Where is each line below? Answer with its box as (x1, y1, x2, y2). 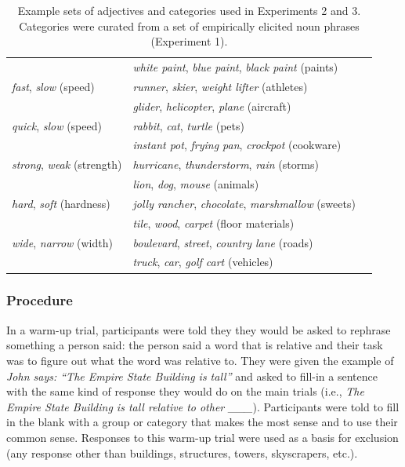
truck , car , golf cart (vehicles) (132, 254, 273, 270)
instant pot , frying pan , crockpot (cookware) (132, 137, 342, 153)
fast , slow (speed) (12, 78, 95, 94)
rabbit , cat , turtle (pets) (132, 117, 244, 133)
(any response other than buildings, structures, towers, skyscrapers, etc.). (6, 444, 358, 461)
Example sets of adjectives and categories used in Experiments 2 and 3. (17, 2, 361, 18)
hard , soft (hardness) (12, 195, 110, 211)
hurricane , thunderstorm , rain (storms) (132, 156, 319, 173)
